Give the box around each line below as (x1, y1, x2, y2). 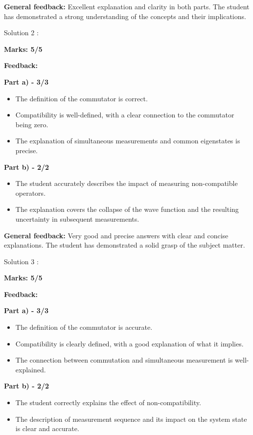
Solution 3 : (4, 256, 39, 266)
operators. (15, 187, 46, 198)
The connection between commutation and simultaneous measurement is (15, 355, 233, 365)
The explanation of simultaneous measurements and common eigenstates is (15, 136, 240, 146)
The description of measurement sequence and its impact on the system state (15, 413, 247, 424)
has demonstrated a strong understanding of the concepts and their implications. (4, 11, 246, 21)
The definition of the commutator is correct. (15, 93, 148, 103)
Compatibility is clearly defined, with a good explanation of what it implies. (15, 338, 244, 348)
